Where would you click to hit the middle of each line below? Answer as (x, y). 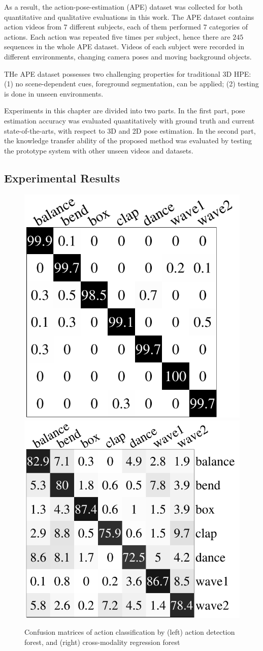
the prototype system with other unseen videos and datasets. (99, 150)
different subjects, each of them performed (135, 27)
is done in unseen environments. (54, 93)
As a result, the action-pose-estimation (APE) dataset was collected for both (123, 7)
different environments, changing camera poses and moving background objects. (128, 56)
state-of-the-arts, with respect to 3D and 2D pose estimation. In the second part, (130, 130)
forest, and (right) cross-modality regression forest (102, 642)
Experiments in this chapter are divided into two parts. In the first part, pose (125, 111)
